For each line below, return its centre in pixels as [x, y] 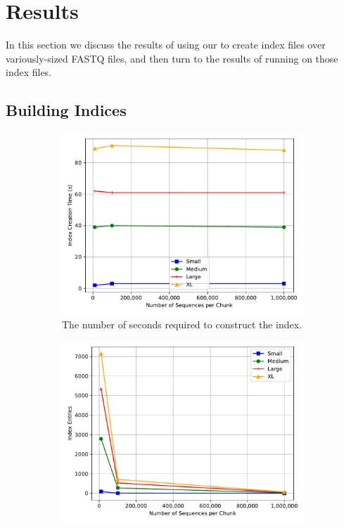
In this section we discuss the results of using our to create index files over [166, 45]
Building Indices [66, 110]
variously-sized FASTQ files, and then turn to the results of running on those [172, 58]
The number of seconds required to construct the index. [182, 324]
